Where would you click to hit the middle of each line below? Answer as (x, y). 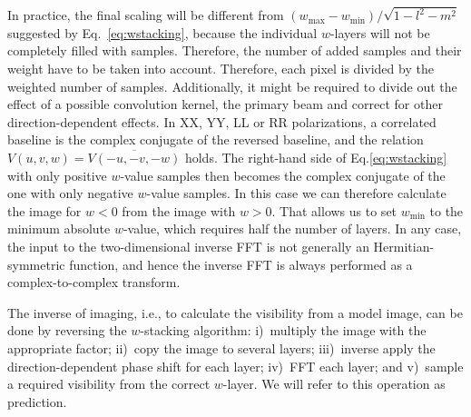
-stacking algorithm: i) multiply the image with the (283, 330)
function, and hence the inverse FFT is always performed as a (241, 264)
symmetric (36, 264)
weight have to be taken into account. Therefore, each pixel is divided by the (221, 69)
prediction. (37, 401)
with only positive (57, 175)
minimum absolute (59, 228)
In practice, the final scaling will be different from (146, 15)
